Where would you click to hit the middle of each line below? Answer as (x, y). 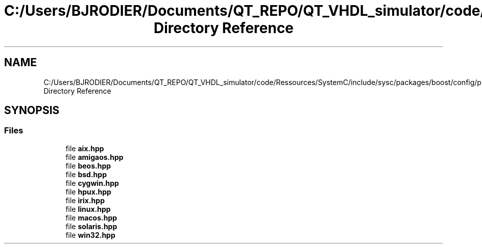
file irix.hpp (85, 200)
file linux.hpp (88, 209)
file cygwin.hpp (92, 183)
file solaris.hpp (91, 226)
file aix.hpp (85, 148)
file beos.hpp (88, 166)
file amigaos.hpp (94, 157)
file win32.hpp (90, 235)
